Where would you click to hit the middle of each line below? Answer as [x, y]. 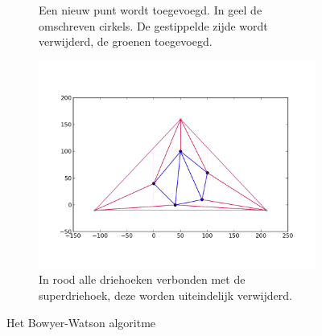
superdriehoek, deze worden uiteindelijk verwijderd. [165, 295]
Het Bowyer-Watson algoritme [81, 322]
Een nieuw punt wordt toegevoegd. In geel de [151, 10]
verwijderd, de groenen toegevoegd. [126, 41]
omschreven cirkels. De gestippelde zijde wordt [153, 25]
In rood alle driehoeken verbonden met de [142, 279]
